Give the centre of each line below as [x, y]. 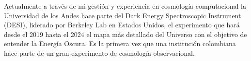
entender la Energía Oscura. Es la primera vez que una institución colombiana [120, 43]
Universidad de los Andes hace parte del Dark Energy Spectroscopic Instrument [123, 15]
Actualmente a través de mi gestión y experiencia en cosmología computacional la [125, 6]
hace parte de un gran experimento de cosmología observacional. [99, 53]
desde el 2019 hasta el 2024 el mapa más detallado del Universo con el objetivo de [125, 34]
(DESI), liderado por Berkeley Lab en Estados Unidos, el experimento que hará [122, 25]
